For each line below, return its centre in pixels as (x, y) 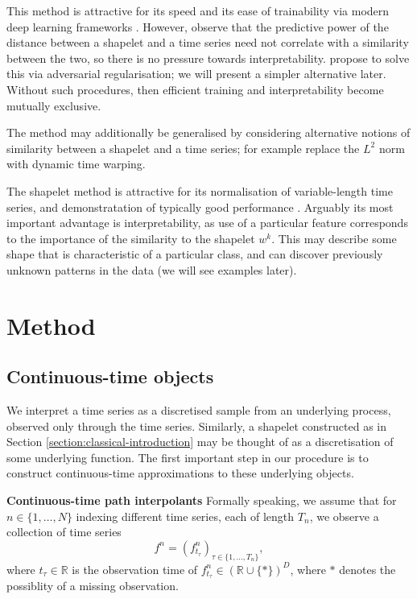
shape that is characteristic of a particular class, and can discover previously (195, 254)
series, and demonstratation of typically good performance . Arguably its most (200, 207)
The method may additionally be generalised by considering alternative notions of (208, 132)
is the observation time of (135, 569)
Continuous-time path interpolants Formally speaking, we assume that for (202, 500)
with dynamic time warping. (76, 164)
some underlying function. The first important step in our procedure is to (188, 457)
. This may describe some (334, 238)
